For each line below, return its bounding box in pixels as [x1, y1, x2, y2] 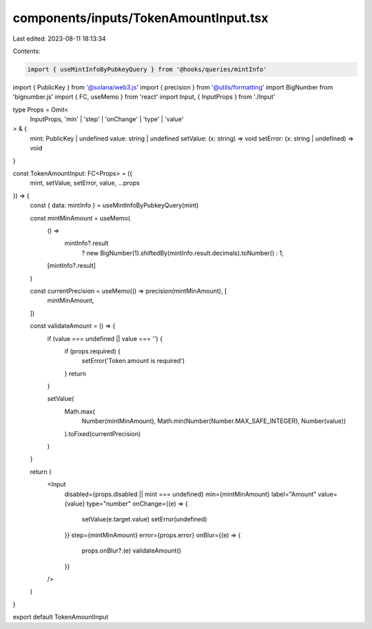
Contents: [12, 47, 41, 55]
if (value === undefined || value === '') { [47, 334, 163, 342]
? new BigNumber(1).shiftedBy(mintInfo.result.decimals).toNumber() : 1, [81, 249, 284, 257]
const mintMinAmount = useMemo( [30, 214, 131, 222]
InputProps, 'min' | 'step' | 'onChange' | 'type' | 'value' [30, 115, 184, 123]
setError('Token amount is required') [81, 357, 185, 365]
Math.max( [64, 407, 96, 415]
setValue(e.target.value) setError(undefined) [81, 515, 207, 524]
